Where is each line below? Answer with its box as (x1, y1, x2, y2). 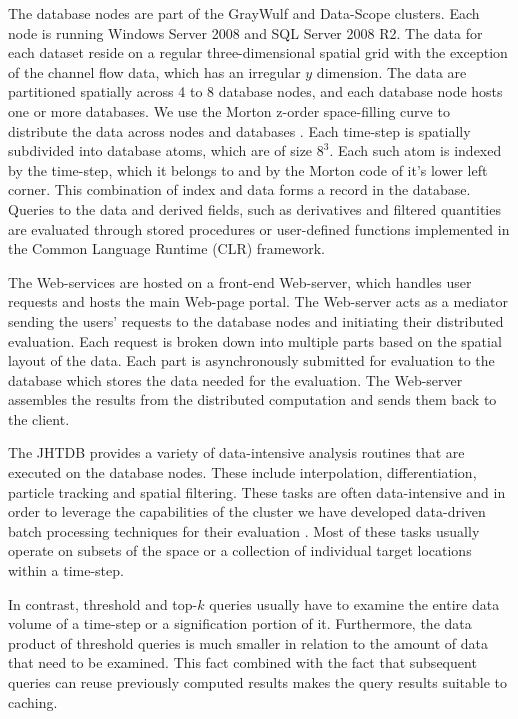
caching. (8, 691, 58, 712)
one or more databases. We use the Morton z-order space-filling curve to (8, 100, 450, 121)
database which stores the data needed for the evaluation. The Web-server (8, 369, 463, 390)
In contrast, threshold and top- (8, 593, 198, 614)
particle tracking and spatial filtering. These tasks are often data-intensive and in (8, 481, 506, 502)
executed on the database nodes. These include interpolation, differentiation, (8, 462, 477, 483)
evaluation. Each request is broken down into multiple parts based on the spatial (8, 330, 502, 351)
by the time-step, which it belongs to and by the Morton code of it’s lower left (8, 159, 488, 180)
